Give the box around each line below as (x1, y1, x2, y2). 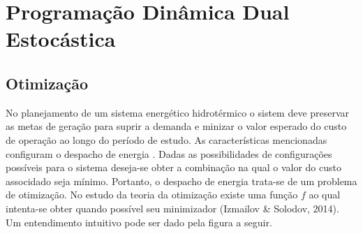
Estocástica (6, 24, 116, 53)
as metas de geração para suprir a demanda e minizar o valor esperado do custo (6, 119, 347, 133)
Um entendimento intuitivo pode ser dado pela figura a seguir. (6, 214, 272, 229)
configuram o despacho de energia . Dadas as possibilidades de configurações (6, 146, 332, 161)
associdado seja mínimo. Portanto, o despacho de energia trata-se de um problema (6, 173, 357, 188)
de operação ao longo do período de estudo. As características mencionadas (6, 132, 327, 147)
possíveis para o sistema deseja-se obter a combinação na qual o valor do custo (6, 160, 341, 175)
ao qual (309, 187, 341, 202)
